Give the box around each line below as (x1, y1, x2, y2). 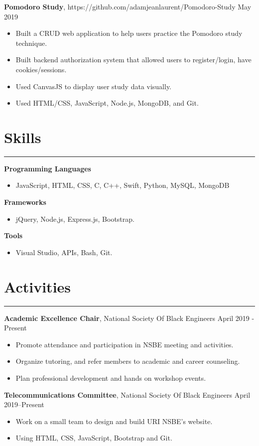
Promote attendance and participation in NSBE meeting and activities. (15, 339, 234, 349)
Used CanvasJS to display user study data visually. (15, 81, 172, 91)
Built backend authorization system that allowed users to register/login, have (15, 54, 252, 65)
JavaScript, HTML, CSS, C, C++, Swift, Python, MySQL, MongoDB (15, 180, 230, 190)
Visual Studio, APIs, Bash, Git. (15, 247, 113, 257)
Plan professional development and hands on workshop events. (15, 372, 206, 383)
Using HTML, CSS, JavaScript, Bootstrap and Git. (15, 433, 172, 443)
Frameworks (4, 197, 46, 207)
